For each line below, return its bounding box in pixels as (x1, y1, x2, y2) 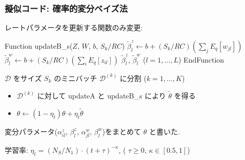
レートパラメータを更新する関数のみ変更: (5, 22, 143, 33)
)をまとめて (102, 126, 141, 136)
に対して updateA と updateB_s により (37, 90, 166, 101)
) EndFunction (178, 54, 224, 65)
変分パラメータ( (5, 126, 58, 136)
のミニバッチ (54, 72, 97, 83)
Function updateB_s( (5, 40, 73, 51)
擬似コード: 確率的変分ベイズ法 (5, 2, 128, 14)
